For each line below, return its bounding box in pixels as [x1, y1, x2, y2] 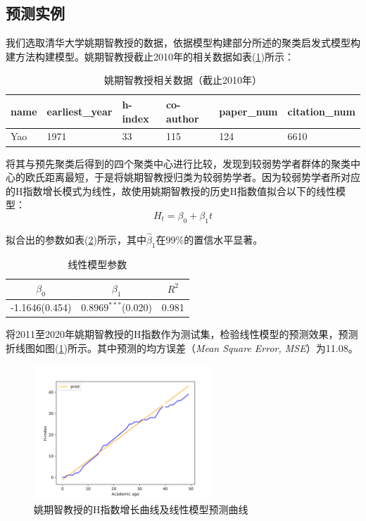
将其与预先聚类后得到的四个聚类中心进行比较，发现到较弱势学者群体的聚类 [6, 156, 351, 170]
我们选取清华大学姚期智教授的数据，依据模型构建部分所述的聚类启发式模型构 [6, 35, 360, 50]
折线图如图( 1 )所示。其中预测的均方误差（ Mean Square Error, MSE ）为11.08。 [6, 341, 358, 356]
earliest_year [46, 103, 113, 118]
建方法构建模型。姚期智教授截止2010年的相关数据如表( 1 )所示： [6, 49, 294, 63]
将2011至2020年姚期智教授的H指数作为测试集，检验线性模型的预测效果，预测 [6, 327, 358, 341]
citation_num [287, 103, 355, 118]
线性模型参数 [68, 256, 127, 271]
